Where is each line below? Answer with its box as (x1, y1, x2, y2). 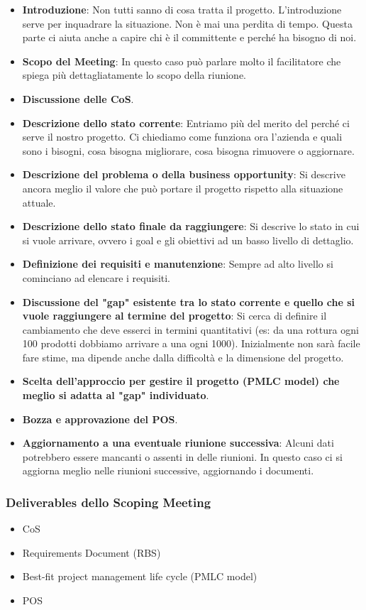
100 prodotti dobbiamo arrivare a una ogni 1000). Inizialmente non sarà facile (22, 336, 360, 351)
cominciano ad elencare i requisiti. (22, 270, 171, 285)
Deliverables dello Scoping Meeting (6, 493, 211, 511)
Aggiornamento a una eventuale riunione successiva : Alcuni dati (22, 435, 334, 450)
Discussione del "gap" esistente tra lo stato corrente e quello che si (22, 294, 355, 309)
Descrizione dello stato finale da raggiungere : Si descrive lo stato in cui (22, 219, 360, 234)
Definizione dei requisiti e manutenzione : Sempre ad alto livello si (22, 256, 333, 271)
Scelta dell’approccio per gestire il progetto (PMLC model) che (22, 374, 340, 388)
